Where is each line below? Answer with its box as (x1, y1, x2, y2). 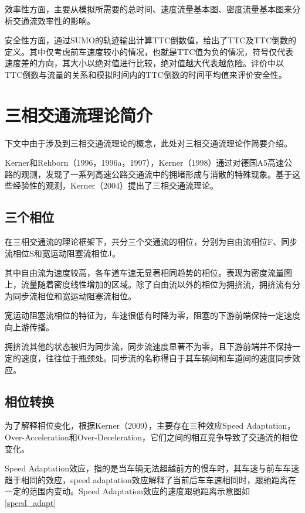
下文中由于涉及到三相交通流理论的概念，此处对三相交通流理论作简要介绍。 (5, 136, 292, 149)
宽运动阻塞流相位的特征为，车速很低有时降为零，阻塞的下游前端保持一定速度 (5, 309, 300, 322)
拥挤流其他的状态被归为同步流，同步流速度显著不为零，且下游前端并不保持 (5, 340, 292, 353)
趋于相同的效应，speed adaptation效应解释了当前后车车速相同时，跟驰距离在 (5, 473, 296, 485)
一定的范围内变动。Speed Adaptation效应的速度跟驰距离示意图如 (5, 485, 250, 497)
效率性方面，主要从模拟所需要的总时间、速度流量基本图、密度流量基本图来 (5, 3, 292, 15)
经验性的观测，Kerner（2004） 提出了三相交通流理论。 (12, 179, 219, 191)
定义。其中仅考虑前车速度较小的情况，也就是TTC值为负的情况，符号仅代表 (5, 45, 294, 57)
